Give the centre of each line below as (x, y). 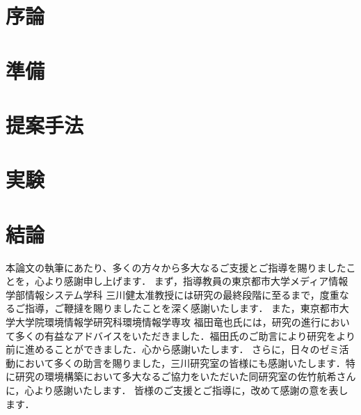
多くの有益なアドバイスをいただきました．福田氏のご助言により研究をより (185, 335)
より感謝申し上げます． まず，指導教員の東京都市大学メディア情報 (196, 281)
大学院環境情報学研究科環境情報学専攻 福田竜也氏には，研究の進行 (168, 322)
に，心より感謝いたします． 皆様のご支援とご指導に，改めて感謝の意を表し (177, 390)
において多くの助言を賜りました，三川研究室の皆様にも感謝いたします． (180, 362)
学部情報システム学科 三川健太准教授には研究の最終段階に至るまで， (163, 294)
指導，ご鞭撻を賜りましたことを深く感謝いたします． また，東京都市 (182, 308)
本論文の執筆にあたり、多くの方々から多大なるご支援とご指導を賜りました (176, 267)
